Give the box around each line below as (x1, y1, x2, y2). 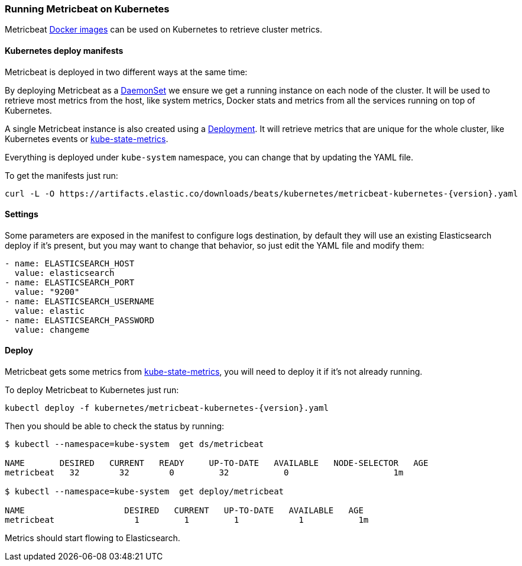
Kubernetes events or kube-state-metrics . (5, 133, 168, 144)
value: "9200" (14, 287, 80, 297)
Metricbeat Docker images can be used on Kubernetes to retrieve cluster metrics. (5, 24, 322, 35)
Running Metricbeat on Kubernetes (5, 3, 170, 15)
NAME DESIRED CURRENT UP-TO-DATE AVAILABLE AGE (5, 506, 364, 516)
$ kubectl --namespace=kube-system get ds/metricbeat (5, 439, 264, 449)
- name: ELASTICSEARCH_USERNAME (5, 296, 154, 306)
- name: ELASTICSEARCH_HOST (5, 258, 135, 268)
